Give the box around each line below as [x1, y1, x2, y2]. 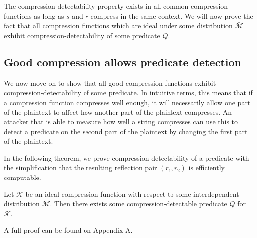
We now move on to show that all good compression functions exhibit [4, 77, 216, 88]
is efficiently [188, 162, 225, 173]
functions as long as [4, 10, 64, 21]
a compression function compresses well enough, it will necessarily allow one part [4, 97, 251, 107]
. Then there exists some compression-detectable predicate [50, 198, 227, 209]
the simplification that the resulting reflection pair [4, 162, 157, 173]
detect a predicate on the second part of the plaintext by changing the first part [4, 126, 248, 136]
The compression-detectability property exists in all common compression [4, 1, 228, 11]
